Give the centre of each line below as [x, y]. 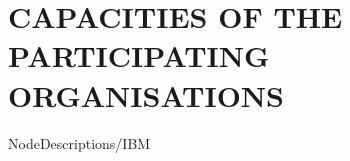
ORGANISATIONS [146, 94]
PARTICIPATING [139, 55]
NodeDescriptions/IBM [79, 142]
